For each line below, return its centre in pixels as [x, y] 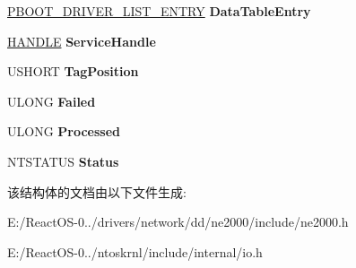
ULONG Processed [64, 131]
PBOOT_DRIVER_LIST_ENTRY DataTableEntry [159, 11]
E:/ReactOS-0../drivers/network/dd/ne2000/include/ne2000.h [178, 222]
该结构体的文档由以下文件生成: [97, 191]
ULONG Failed [52, 101]
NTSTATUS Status [63, 161]
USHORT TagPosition [73, 71]
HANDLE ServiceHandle [82, 41]
